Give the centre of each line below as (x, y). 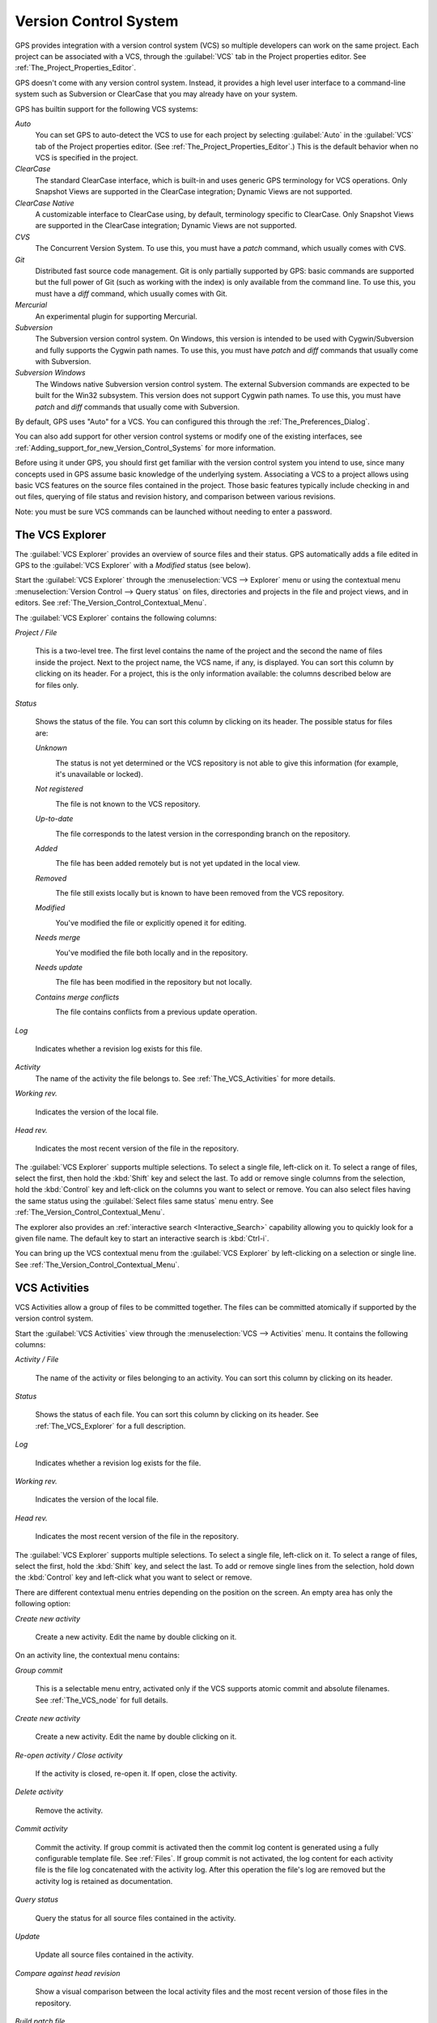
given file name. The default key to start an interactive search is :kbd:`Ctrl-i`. (142, 1239)
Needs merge (58, 938)
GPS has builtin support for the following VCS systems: (106, 108)
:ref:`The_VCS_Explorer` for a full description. (110, 1426)
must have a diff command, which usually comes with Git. (132, 293)
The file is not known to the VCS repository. (128, 804)
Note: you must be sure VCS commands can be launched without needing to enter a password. (174, 511)
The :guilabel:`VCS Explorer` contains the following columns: (116, 617)
